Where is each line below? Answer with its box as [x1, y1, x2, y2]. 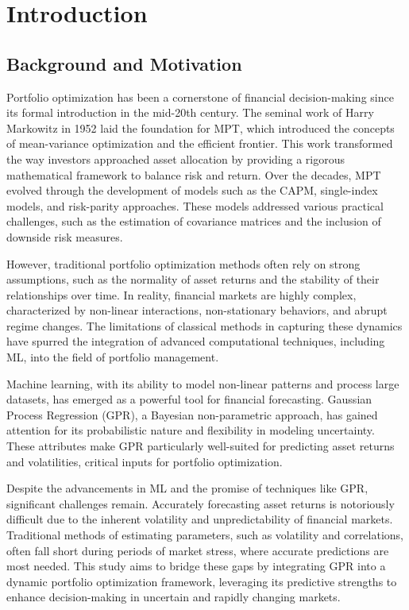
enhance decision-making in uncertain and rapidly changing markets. [6, 589, 341, 605]
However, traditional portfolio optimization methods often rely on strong [6, 255, 361, 272]
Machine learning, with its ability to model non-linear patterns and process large [6, 375, 399, 392]
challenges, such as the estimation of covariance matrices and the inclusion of [6, 213, 381, 230]
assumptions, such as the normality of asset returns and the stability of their [6, 271, 380, 288]
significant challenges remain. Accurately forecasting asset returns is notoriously [6, 495, 395, 512]
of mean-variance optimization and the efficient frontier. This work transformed [6, 135, 393, 152]
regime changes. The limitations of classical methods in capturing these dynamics [6, 317, 403, 334]
